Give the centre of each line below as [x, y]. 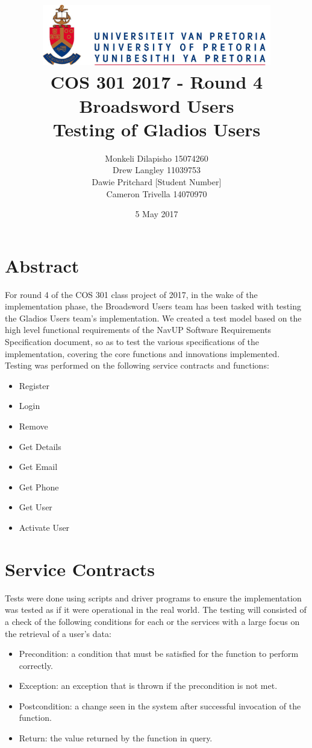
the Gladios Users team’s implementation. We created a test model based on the [153, 318]
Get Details [40, 446]
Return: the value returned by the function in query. [116, 738]
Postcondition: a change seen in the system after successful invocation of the [160, 705]
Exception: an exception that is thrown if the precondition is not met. [148, 686]
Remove [33, 426]
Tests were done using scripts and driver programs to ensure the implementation [153, 597]
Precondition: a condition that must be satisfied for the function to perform [159, 654]
